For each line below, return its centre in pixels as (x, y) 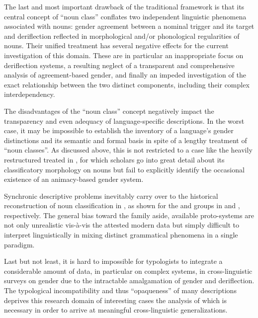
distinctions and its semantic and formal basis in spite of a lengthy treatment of (126, 140)
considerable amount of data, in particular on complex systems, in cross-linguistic (128, 271)
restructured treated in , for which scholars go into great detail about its (114, 159)
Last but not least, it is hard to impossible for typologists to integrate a (113, 261)
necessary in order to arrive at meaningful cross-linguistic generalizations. (116, 310)
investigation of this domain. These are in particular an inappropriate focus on (124, 55)
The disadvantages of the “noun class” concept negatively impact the (109, 111)
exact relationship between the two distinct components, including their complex (127, 84)
